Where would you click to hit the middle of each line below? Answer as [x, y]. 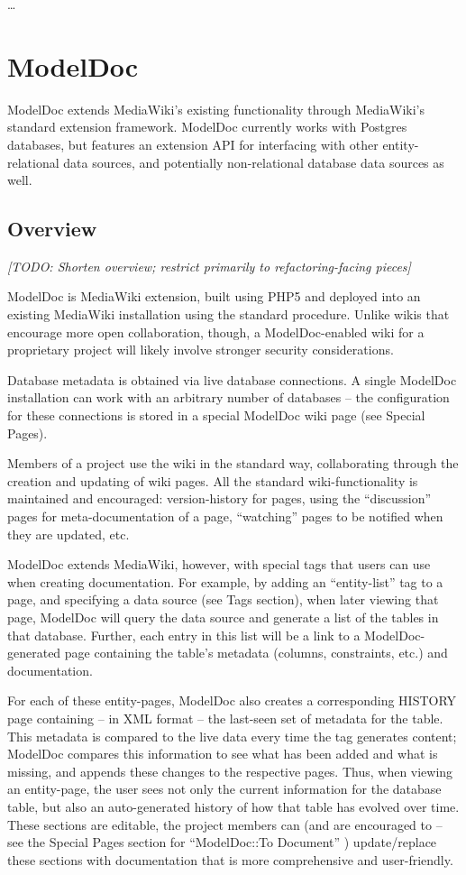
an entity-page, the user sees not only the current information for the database [224, 789]
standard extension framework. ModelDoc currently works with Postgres [207, 127]
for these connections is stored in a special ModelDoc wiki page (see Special [216, 415]
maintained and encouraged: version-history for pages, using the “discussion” [219, 498]
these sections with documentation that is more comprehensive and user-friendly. [230, 859]
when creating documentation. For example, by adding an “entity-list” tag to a [225, 581]
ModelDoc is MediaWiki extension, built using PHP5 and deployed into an [214, 296]
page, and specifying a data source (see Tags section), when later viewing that [223, 599]
